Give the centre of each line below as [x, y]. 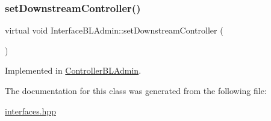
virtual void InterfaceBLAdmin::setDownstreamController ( [114, 30]
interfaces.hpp [30, 111]
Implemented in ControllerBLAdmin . [73, 70]
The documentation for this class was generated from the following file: [136, 90]
